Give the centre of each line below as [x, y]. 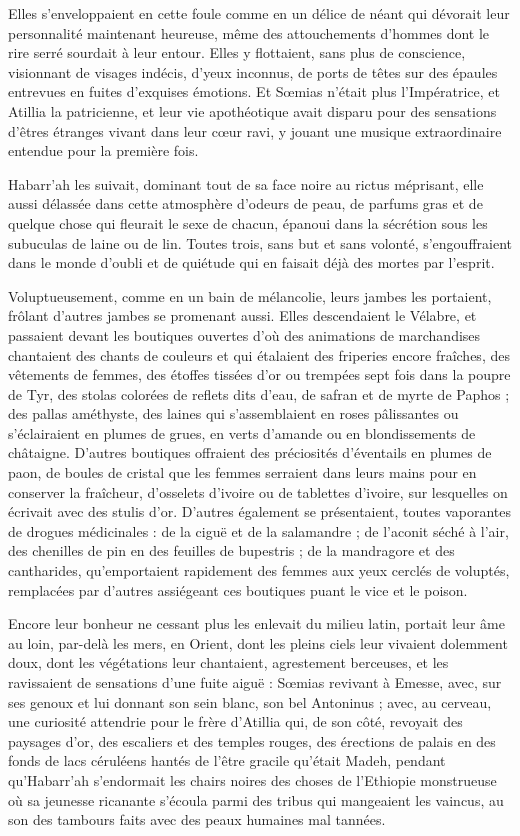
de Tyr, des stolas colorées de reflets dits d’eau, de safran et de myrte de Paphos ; [259, 393]
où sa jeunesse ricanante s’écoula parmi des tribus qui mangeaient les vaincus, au [256, 799]
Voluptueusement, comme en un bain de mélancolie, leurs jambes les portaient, [250, 295]
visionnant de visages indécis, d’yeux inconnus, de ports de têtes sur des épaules [253, 71]
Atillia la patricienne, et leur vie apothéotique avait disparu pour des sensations [252, 110]
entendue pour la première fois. [103, 150]
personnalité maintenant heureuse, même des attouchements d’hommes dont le [249, 32]
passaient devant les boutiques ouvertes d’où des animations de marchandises [244, 334]
